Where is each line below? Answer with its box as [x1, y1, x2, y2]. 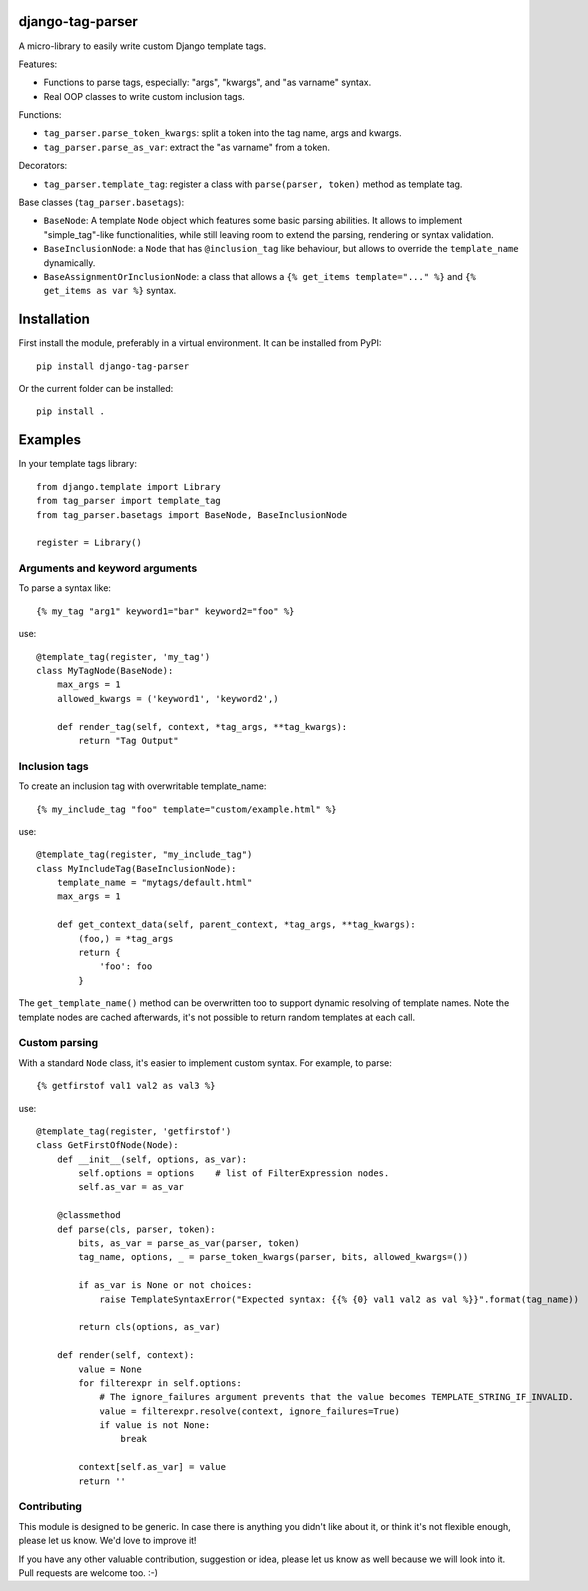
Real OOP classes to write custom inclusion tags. [43, 90, 245, 102]
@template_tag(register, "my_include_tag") [36, 849, 253, 860]
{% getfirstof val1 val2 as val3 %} [36, 1080, 216, 1092]
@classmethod [56, 1210, 121, 1221]
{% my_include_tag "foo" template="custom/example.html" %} [36, 803, 337, 815]
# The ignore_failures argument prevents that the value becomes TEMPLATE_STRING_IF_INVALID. [99, 1391, 574, 1403]
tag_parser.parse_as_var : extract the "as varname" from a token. [43, 141, 330, 153]
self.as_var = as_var [78, 1181, 185, 1193]
